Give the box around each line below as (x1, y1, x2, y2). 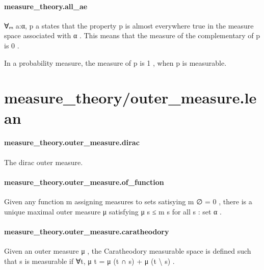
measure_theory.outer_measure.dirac (4, 137, 140, 148)
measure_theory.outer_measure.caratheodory (4, 226, 169, 236)
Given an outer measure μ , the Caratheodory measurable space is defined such (4, 245, 251, 256)
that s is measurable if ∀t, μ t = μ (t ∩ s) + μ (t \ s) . (4, 255, 175, 266)
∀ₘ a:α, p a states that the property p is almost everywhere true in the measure (4, 20, 254, 31)
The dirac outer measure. (4, 156, 83, 167)
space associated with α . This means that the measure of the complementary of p (4, 30, 260, 41)
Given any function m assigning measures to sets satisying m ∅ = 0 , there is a (4, 196, 252, 206)
